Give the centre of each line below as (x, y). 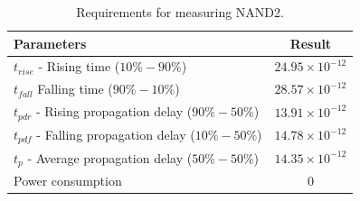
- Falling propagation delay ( (116, 134)
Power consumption (68, 181)
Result (311, 43)
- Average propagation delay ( (110, 157)
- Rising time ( (79, 66)
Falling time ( (75, 89)
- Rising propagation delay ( (114, 111)
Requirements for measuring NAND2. (180, 12)
